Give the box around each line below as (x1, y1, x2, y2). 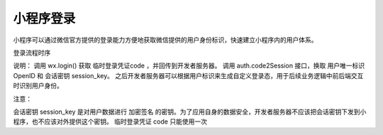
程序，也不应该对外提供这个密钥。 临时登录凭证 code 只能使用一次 (13, 117, 207, 126)
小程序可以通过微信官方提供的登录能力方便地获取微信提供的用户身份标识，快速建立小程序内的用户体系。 (13, 36, 318, 44)
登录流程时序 (13, 48, 51, 57)
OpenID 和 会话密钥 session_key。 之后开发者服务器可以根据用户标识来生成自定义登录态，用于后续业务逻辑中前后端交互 (13, 71, 364, 80)
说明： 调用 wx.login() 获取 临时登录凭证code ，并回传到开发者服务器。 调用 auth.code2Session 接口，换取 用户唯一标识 (13, 61, 365, 70)
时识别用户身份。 (13, 82, 63, 90)
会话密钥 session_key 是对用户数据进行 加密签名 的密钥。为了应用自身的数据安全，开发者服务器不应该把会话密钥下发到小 (13, 107, 367, 116)
